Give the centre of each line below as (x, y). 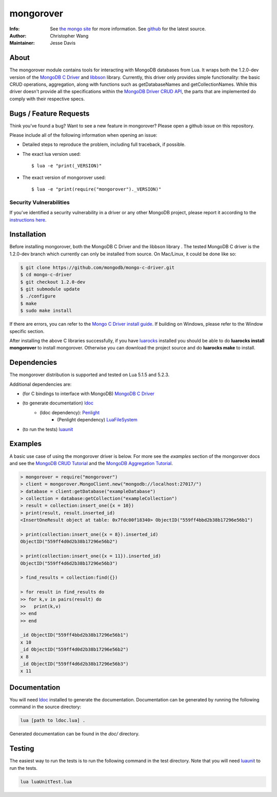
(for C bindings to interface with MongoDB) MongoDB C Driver (88, 394)
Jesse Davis (63, 43)
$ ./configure (38, 296)
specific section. (27, 331)
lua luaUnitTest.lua (46, 782)
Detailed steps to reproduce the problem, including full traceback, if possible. (104, 144)
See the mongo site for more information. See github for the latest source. (128, 29)
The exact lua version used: (52, 154)
